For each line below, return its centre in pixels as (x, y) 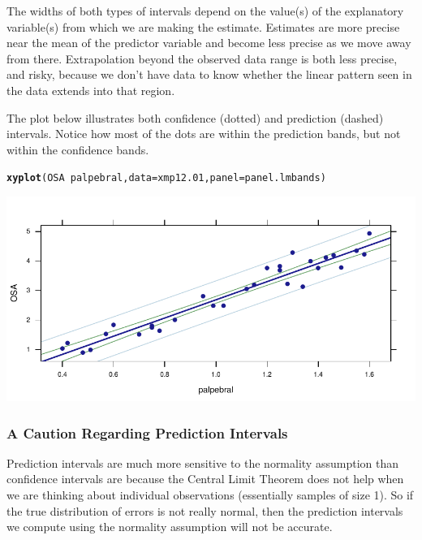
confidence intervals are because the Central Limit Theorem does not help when (205, 479)
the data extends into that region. (91, 90)
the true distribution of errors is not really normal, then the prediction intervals (205, 510)
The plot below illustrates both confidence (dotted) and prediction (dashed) (195, 117)
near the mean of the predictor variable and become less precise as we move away (209, 43)
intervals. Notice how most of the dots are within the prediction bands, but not (204, 134)
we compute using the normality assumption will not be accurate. (170, 527)
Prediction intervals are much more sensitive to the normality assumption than (202, 462)
